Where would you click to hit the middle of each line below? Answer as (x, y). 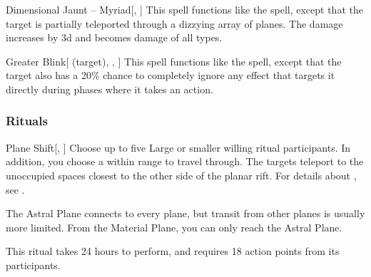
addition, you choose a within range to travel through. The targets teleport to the (185, 161)
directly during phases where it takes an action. (110, 89)
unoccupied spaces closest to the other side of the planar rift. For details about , (181, 175)
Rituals (27, 121)
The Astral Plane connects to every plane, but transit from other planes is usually (185, 213)
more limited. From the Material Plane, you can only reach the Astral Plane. (174, 227)
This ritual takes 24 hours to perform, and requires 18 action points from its (173, 251)
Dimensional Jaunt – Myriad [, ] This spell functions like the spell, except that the (184, 9)
